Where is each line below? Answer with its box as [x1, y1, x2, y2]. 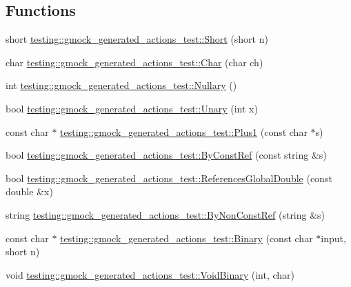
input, [321, 230, 346, 245]
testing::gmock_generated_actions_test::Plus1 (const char [60, 124, 308, 139]
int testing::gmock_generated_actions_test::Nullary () [6, 78, 237, 92]
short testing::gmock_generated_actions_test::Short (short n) [6, 32, 268, 46]
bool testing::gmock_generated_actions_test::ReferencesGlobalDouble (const [6, 170, 332, 185]
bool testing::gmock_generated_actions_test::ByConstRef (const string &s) [6, 148, 327, 162]
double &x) [6, 184, 53, 199]
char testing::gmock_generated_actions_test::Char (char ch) [6, 55, 263, 69]
